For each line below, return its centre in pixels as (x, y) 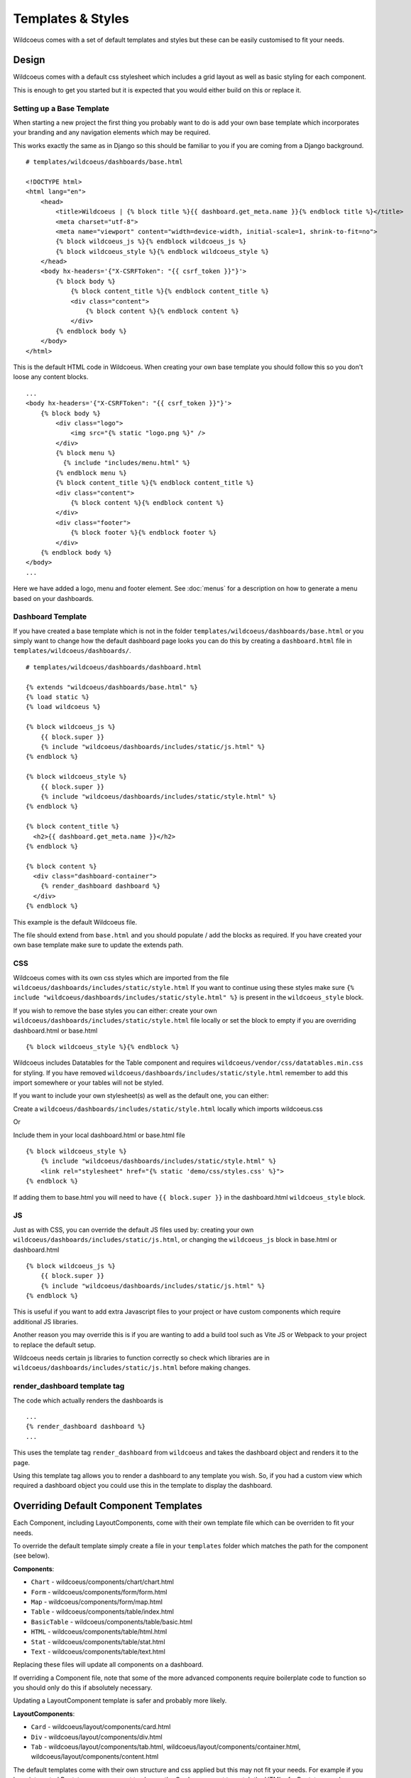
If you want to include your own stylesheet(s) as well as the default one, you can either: (141, 1096)
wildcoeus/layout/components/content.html (95, 1757)
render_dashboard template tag (69, 1386)
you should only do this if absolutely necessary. (83, 1688)
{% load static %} (58, 697)
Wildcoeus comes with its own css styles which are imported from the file (121, 977)
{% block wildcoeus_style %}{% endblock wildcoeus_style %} (162, 251)
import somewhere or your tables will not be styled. (88, 1083)
